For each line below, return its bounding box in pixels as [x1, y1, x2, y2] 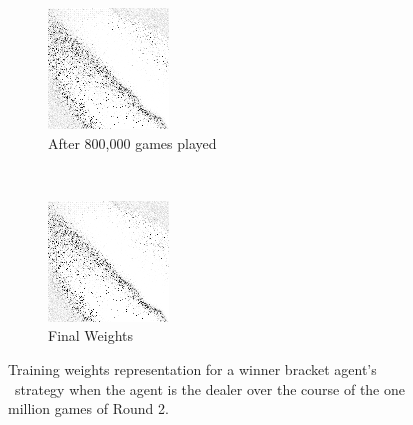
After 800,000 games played [48, 132, 217, 153]
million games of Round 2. [8, 398, 169, 419]
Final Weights [48, 325, 134, 346]
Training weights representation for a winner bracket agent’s [8, 358, 377, 379]
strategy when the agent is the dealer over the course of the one [14, 378, 405, 399]
